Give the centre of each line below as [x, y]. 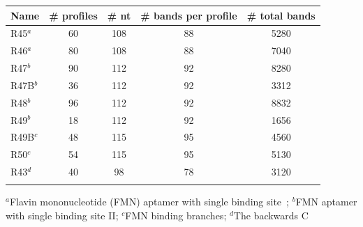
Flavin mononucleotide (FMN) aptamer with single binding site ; [149, 202]
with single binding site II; [62, 216]
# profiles [73, 15]
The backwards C [271, 216]
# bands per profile [189, 15]
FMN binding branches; [176, 216]
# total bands [281, 15]
